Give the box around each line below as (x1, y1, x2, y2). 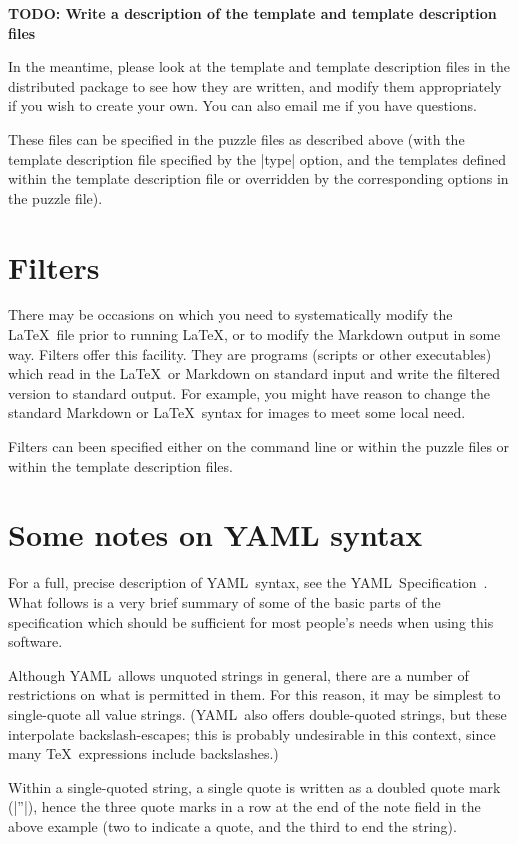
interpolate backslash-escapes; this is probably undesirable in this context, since (8, 723, 496, 744)
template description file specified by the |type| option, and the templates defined (8, 148, 507, 169)
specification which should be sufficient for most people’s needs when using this (8, 611, 494, 632)
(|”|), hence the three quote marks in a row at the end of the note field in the (8, 796, 481, 817)
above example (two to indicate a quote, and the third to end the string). (8, 815, 457, 836)
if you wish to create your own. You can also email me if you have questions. (8, 95, 477, 116)
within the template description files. (8, 455, 233, 476)
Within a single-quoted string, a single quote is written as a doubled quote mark (8, 776, 501, 797)
